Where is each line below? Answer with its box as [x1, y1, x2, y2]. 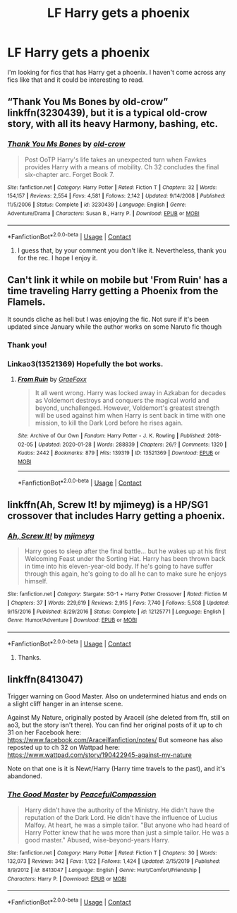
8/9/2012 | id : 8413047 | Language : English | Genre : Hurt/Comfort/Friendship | [7, 866, 201, 873]
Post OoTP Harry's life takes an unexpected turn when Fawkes [24, 155, 207, 164]
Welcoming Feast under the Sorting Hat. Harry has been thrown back [24, 555, 226, 563]
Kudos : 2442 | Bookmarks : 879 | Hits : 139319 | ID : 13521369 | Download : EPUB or [17, 449, 220, 456]
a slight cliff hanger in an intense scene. [7, 700, 123, 708]
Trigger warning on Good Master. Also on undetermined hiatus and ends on [7, 692, 227, 701]
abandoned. [7, 772, 42, 780]
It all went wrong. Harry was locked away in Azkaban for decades [35, 388, 226, 397]
